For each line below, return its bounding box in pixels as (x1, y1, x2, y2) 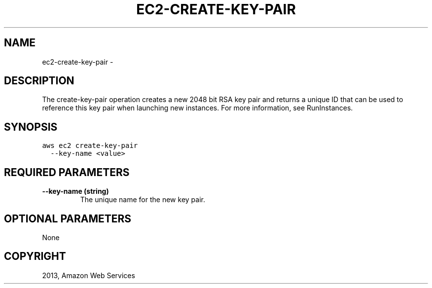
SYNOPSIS (4, 120, 58, 133)
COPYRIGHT (4, 250, 66, 263)
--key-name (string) (42, 187, 109, 196)
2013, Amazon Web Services (42, 271, 135, 280)
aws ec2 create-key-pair (42, 142, 138, 150)
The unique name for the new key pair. (80, 195, 205, 204)
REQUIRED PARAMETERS (4, 166, 130, 179)
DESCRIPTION (4, 74, 74, 87)
